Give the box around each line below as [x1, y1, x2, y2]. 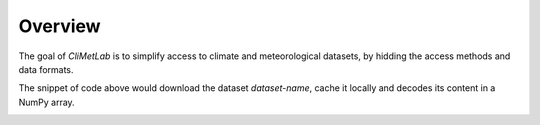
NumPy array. [18, 96, 75, 108]
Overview [18, 15, 101, 37]
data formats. [18, 63, 74, 75]
